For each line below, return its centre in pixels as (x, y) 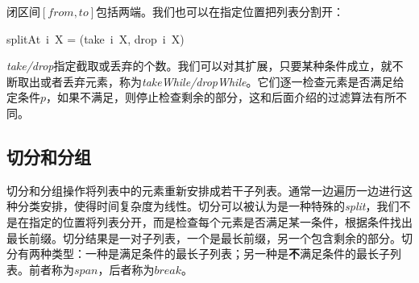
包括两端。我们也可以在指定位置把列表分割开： (220, 11)
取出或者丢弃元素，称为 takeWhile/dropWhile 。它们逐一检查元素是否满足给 (211, 81)
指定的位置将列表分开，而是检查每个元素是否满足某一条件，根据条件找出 (220, 221)
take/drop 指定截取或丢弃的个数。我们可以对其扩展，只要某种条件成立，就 (199, 66)
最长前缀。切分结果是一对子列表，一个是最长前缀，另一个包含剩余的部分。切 (209, 237)
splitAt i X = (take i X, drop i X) (95, 38)
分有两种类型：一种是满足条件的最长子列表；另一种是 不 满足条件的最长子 (198, 254)
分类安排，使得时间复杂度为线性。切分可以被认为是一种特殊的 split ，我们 (208, 206)
